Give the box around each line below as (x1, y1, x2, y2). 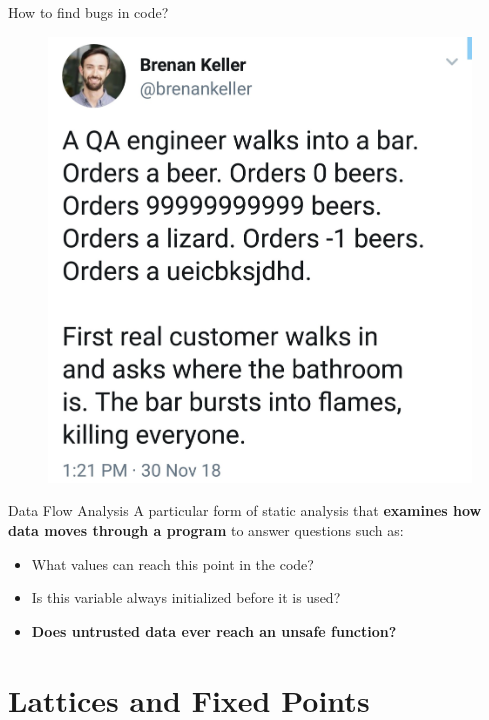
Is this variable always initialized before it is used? (31, 587, 341, 608)
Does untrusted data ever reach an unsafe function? (31, 620, 397, 641)
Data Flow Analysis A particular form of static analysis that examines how (8, 500, 482, 521)
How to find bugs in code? (8, 2, 169, 22)
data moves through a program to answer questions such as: (8, 520, 404, 540)
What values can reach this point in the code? (31, 553, 314, 574)
